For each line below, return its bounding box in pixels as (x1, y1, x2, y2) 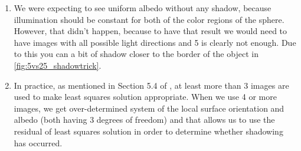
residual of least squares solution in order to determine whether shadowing (14, 125, 283, 137)
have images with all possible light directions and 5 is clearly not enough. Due (14, 36, 296, 48)
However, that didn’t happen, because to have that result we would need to (14, 25, 287, 37)
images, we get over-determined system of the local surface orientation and (14, 102, 284, 114)
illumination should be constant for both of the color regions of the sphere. (14, 13, 284, 25)
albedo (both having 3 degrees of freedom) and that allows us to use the (14, 113, 275, 126)
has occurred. (14, 136, 63, 149)
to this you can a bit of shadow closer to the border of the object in (14, 48, 259, 60)
